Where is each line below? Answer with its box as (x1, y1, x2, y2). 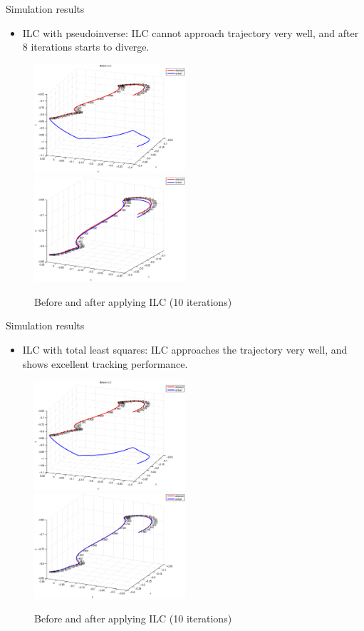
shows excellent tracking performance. (22, 356, 188, 371)
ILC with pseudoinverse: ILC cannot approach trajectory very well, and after (22, 25, 359, 40)
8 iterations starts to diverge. (22, 39, 150, 54)
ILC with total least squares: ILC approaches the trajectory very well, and (22, 342, 348, 356)
